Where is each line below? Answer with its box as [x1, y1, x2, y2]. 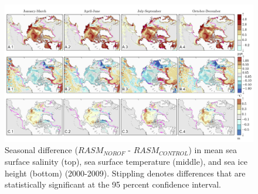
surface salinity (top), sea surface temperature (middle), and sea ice [5, 155, 247, 167]
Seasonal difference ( [5, 144, 78, 156]
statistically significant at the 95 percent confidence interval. [5, 178, 221, 190]
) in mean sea [188, 144, 237, 156]
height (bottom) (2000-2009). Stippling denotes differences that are [5, 167, 246, 179]
